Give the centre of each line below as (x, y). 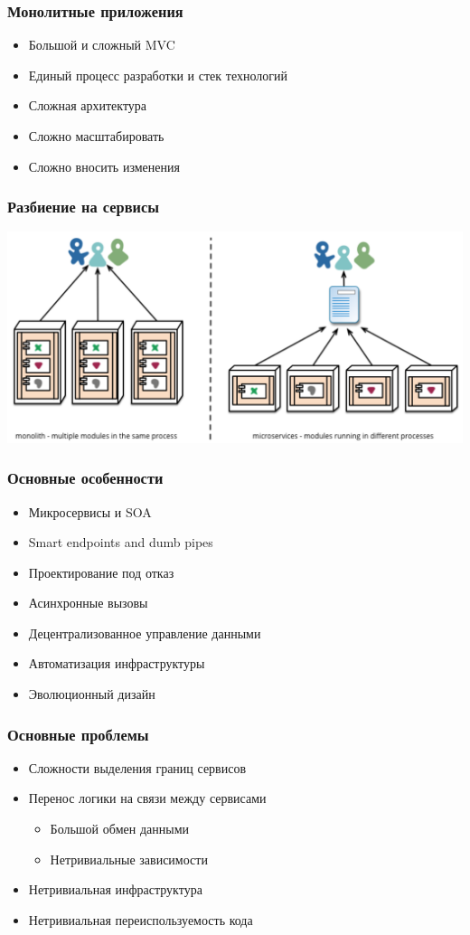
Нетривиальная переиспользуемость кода (141, 919)
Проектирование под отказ (101, 572)
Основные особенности (85, 478)
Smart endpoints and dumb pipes (121, 542)
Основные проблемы (78, 734)
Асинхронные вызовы (88, 603)
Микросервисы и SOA (90, 511)
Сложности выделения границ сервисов (137, 767)
